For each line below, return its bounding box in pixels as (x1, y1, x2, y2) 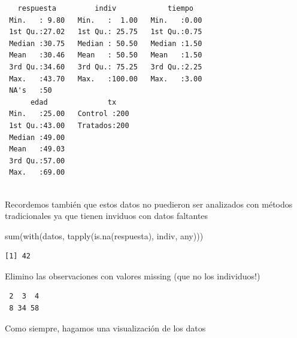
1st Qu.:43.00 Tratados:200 (9, 121, 129, 130)
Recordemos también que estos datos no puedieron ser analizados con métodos (5, 197, 293, 210)
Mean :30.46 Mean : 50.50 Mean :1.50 (9, 51, 202, 60)
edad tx (30, 98, 117, 106)
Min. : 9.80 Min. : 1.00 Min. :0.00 (9, 16, 202, 25)
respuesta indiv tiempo (17, 4, 193, 13)
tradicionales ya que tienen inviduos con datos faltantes (5, 209, 208, 222)
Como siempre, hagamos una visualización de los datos (5, 321, 206, 334)
